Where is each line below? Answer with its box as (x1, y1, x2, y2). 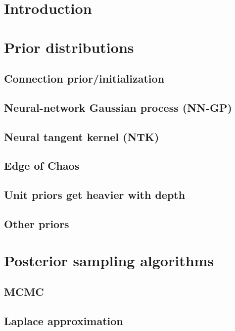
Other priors (4, 216, 69, 232)
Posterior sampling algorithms (4, 250, 214, 270)
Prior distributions (4, 37, 134, 57)
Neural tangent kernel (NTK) (4, 129, 159, 144)
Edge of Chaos (4, 158, 80, 173)
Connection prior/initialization (4, 71, 165, 86)
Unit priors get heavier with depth (4, 187, 186, 202)
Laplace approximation (4, 313, 123, 328)
